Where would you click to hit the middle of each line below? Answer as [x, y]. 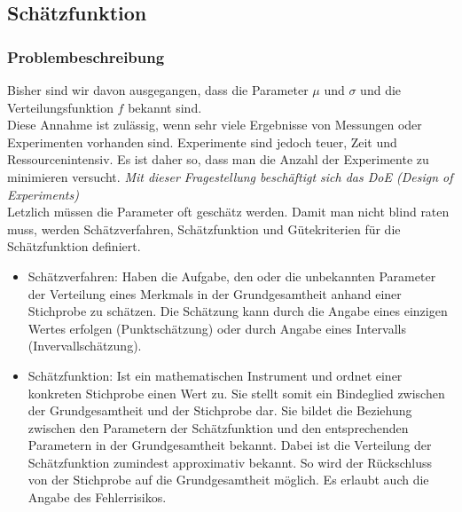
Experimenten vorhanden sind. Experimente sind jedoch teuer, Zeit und [202, 142]
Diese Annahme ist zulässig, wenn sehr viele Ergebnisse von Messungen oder [215, 125]
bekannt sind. [165, 107]
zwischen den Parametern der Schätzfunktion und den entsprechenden [218, 427]
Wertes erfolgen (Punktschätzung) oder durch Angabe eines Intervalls [217, 328]
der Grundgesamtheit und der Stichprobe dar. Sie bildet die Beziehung [220, 410]
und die [381, 90]
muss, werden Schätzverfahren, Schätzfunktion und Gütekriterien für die [204, 228]
